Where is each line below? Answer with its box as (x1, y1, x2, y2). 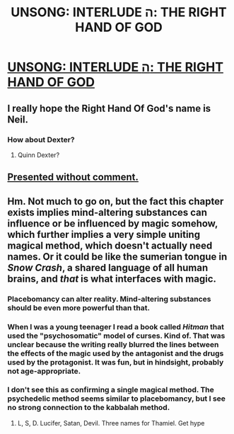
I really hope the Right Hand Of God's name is (7, 102, 211, 114)
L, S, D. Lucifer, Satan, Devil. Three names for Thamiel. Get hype (17, 418, 205, 427)
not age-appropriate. (7, 366, 81, 376)
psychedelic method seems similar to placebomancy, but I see (7, 394, 226, 404)
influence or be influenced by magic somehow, (7, 217, 218, 229)
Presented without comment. (7, 171, 139, 183)
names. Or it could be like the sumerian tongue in (7, 251, 228, 263)
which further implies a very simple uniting (7, 228, 200, 241)
